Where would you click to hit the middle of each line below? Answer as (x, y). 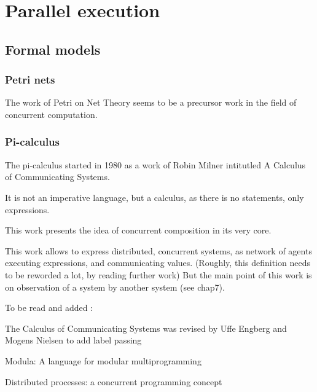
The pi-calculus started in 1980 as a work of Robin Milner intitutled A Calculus (155, 164)
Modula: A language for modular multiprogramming (103, 360)
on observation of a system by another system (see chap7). (115, 287)
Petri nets (30, 80)
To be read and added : (49, 308)
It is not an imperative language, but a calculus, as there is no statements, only (155, 197)
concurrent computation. (51, 114)
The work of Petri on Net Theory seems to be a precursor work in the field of (151, 102)
